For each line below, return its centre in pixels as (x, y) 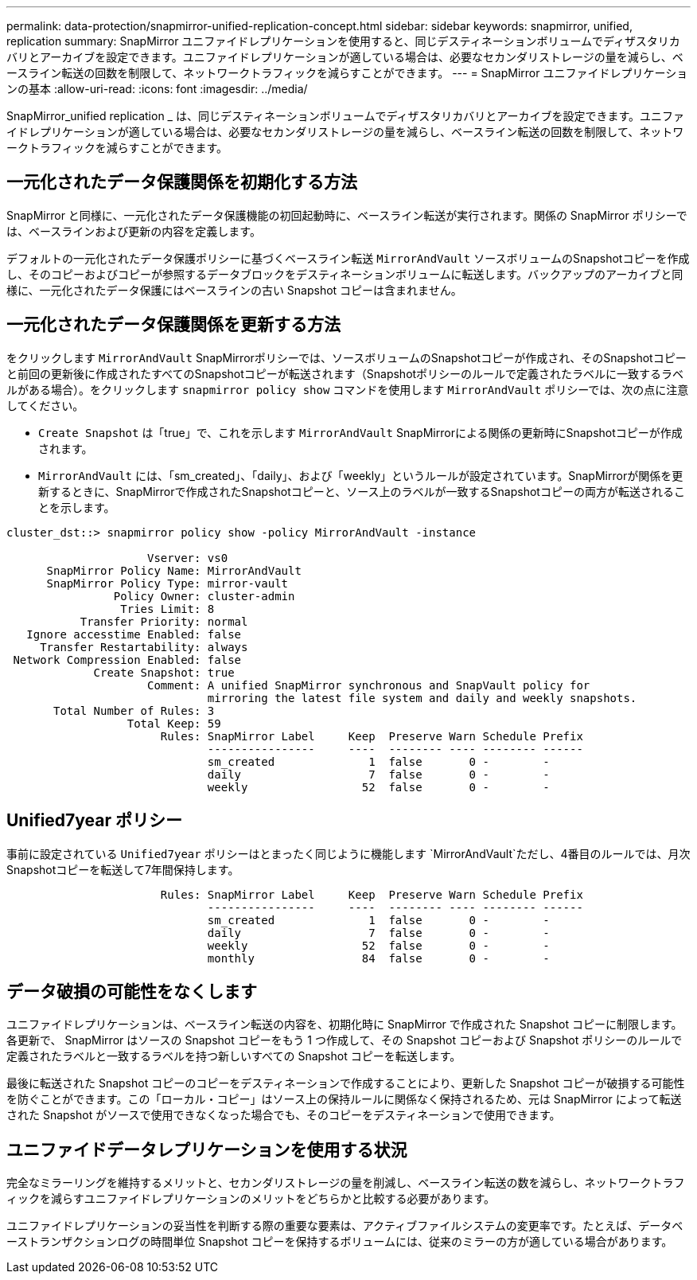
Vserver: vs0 (188, 558)
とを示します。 (77, 507)
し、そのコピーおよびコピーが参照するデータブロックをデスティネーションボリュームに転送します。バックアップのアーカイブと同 (345, 274)
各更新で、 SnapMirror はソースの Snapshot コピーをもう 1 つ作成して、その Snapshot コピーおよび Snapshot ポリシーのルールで (345, 1040)
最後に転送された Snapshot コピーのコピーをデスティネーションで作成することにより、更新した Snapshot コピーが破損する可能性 (346, 1083)
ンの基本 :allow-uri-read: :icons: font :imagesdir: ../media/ (157, 89)
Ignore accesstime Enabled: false (134, 634)
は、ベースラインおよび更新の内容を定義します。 (134, 231)
